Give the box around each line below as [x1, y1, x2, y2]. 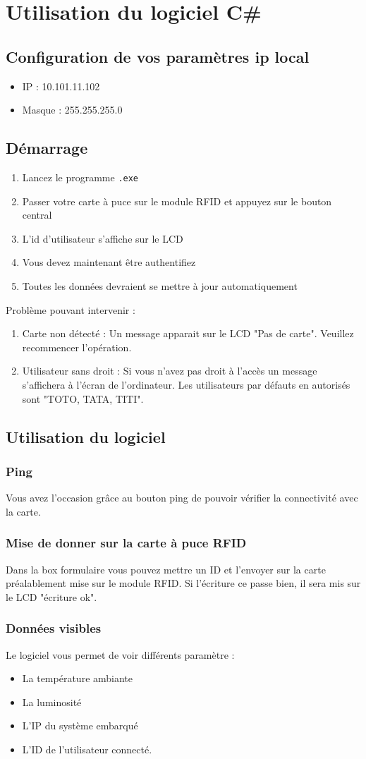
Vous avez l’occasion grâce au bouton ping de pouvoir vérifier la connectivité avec [6, 490, 358, 505]
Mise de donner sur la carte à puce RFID [6, 534, 247, 552]
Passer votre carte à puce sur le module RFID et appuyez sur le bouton [22, 193, 332, 208]
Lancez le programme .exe [22, 169, 139, 184]
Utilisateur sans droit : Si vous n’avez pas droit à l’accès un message [22, 363, 317, 378]
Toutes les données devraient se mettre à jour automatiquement [22, 279, 298, 293]
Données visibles [6, 619, 102, 637]
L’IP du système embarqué [22, 718, 138, 733]
